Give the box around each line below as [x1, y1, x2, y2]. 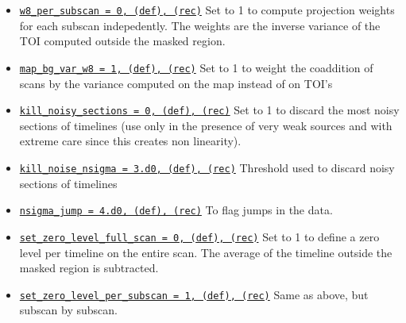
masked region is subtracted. [19, 260, 159, 276]
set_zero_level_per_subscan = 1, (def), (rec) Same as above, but [19, 286, 369, 302]
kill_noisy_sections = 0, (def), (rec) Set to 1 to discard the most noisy [19, 102, 400, 118]
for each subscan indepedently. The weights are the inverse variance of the [19, 17, 381, 33]
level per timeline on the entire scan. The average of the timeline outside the [19, 244, 392, 260]
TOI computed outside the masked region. [19, 33, 226, 49]
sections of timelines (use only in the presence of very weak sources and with [19, 117, 392, 133]
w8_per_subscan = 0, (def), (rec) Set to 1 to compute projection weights [19, 2, 395, 17]
